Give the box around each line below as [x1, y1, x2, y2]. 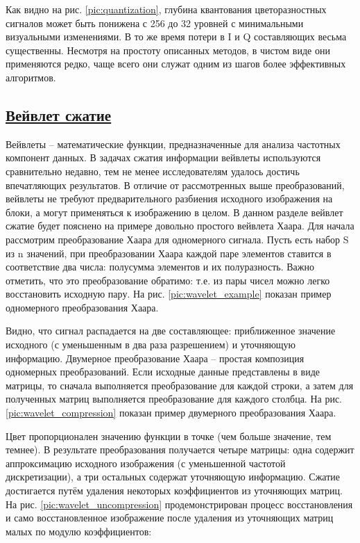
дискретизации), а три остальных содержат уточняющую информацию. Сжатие [6, 469, 340, 484]
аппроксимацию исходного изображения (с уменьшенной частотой [6, 455, 286, 470]
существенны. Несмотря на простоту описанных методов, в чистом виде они [6, 42, 330, 57]
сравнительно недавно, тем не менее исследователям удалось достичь [6, 163, 300, 178]
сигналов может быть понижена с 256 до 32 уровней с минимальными [6, 15, 304, 30]
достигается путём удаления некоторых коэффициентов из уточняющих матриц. [6, 483, 343, 498]
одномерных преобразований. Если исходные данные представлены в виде [6, 364, 320, 379]
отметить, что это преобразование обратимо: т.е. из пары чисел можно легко [6, 273, 330, 287]
